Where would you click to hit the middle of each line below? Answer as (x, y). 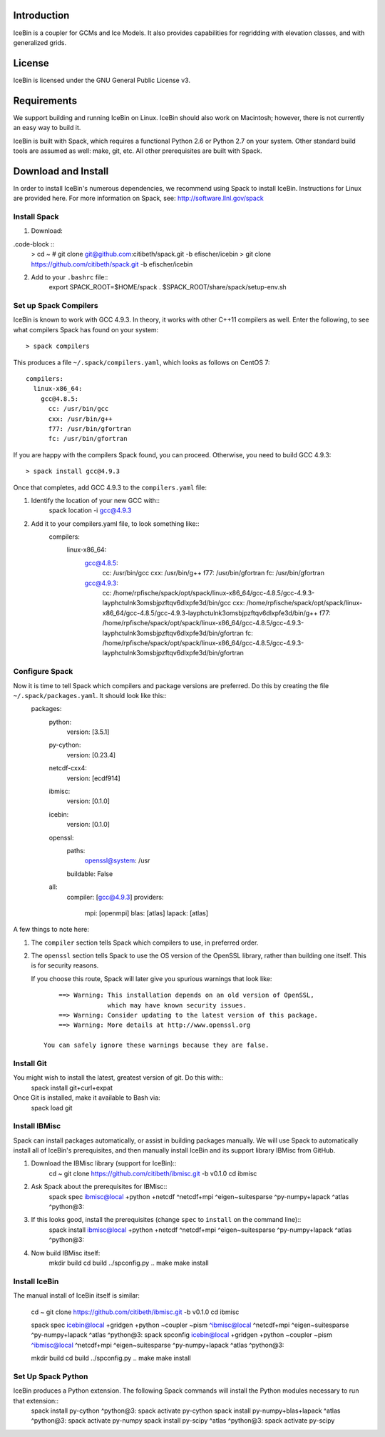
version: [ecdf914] (93, 778)
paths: (76, 850)
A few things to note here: (51, 930)
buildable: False (90, 874)
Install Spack (36, 217)
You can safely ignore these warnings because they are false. (156, 1045)
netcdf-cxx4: (68, 768)
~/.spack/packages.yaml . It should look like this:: (90, 695)
